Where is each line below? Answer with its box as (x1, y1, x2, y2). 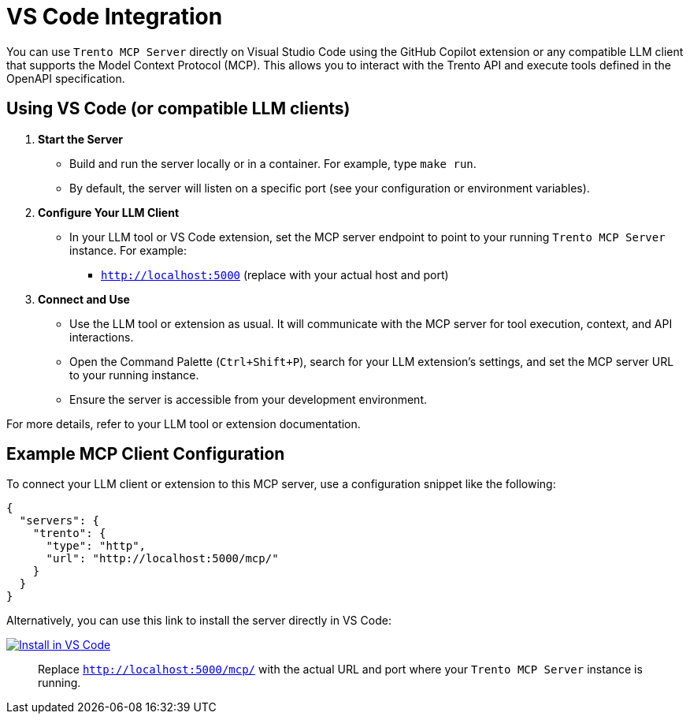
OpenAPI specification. (6, 71, 125, 85)
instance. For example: (69, 243, 187, 257)
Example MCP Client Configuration (6, 444, 285, 464)
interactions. (69, 330, 134, 344)
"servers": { (19, 514, 100, 528)
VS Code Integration (6, 3, 223, 30)
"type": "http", (46, 539, 147, 553)
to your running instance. (69, 367, 199, 382)
